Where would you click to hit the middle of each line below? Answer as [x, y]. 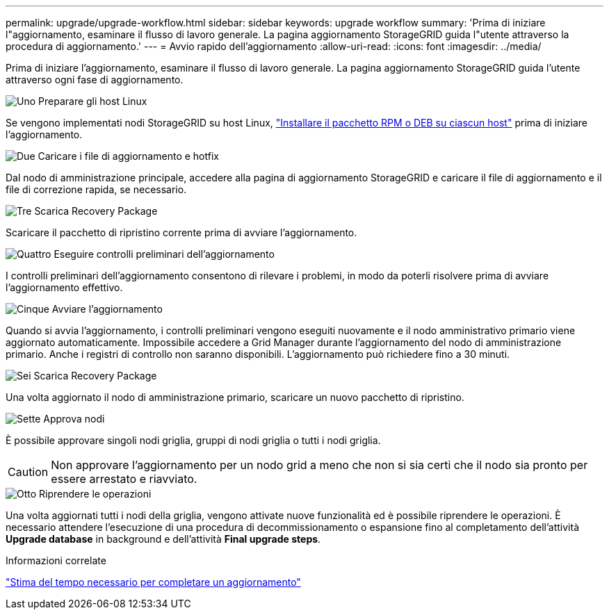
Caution [28, 472]
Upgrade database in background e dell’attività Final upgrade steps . [163, 539]
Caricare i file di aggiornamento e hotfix [128, 156]
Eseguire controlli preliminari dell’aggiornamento [164, 254]
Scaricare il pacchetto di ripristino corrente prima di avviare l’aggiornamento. [181, 232]
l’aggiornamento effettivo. [64, 287]
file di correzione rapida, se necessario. [96, 189]
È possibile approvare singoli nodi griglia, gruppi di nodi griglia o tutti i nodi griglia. [193, 440]
